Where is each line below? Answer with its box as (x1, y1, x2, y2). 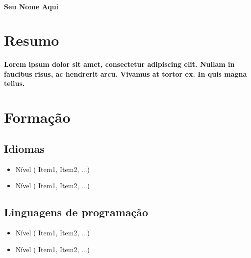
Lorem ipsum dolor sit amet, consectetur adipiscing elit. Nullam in (4, 59, 235, 69)
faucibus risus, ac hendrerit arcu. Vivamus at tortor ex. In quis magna (4, 68, 247, 79)
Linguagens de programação (4, 204, 149, 220)
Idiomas (4, 141, 45, 156)
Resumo (4, 30, 59, 50)
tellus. (4, 78, 25, 88)
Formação (4, 107, 71, 127)
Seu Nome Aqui (4, 1, 59, 11)
